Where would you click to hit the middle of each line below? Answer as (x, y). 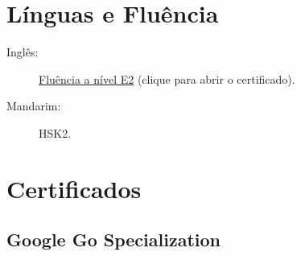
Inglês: (23, 52)
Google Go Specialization (113, 239)
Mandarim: (34, 106)
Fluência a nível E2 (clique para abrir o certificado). (167, 78)
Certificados (74, 188)
